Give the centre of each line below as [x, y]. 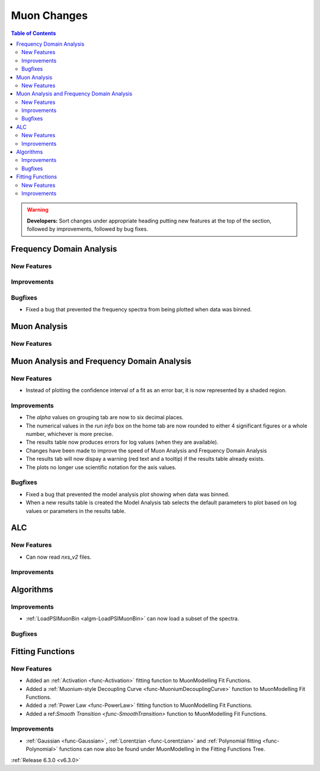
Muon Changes [49, 15]
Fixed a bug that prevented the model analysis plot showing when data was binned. [128, 494]
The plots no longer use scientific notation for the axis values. [101, 467]
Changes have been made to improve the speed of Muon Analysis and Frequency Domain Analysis [146, 450]
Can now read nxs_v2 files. [59, 557]
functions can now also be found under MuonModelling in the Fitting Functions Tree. [162, 749]
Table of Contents [33, 33]
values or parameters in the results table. [76, 511]
